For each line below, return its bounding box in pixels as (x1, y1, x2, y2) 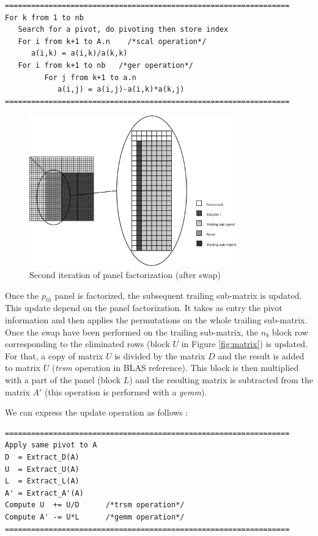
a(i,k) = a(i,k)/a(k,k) (31, 49, 128, 58)
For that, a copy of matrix (5, 349, 103, 362)
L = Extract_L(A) (5, 477, 79, 486)
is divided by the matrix (114, 349, 205, 362)
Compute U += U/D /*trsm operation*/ (5, 501, 185, 510)
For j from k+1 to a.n (44, 73, 136, 82)
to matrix (5, 361, 40, 374)
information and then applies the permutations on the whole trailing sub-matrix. (5, 314, 308, 326)
